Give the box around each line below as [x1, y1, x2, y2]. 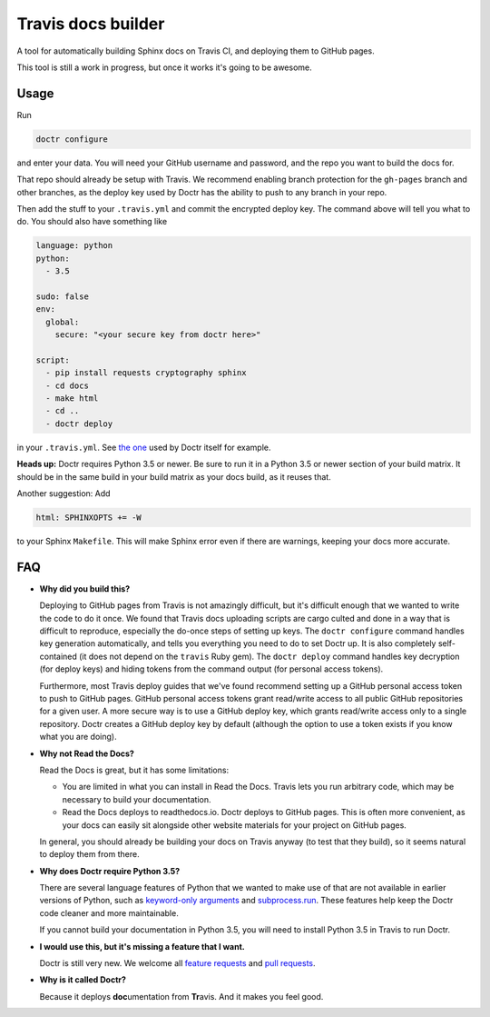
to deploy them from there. [39, 849, 140, 860]
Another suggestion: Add [16, 487, 111, 499]
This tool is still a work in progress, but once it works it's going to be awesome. [16, 62, 312, 73]
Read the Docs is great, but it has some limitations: [39, 764, 230, 775]
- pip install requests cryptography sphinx [45, 368, 247, 378]
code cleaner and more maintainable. [39, 907, 179, 918]
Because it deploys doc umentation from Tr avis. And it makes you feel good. [39, 991, 324, 1002]
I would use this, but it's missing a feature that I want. [39, 941, 245, 952]
